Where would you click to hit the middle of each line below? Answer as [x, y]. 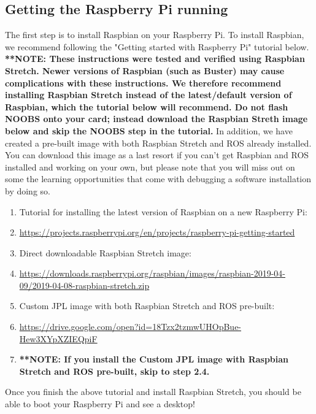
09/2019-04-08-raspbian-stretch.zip [84, 285]
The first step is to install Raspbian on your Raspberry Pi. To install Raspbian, [155, 35]
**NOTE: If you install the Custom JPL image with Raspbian [154, 359]
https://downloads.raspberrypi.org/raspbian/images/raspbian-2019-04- [152, 273]
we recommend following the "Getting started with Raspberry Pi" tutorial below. [157, 46]
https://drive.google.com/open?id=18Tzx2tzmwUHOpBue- [130, 327]
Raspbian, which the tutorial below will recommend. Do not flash [147, 106]
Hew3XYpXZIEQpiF [58, 338]
